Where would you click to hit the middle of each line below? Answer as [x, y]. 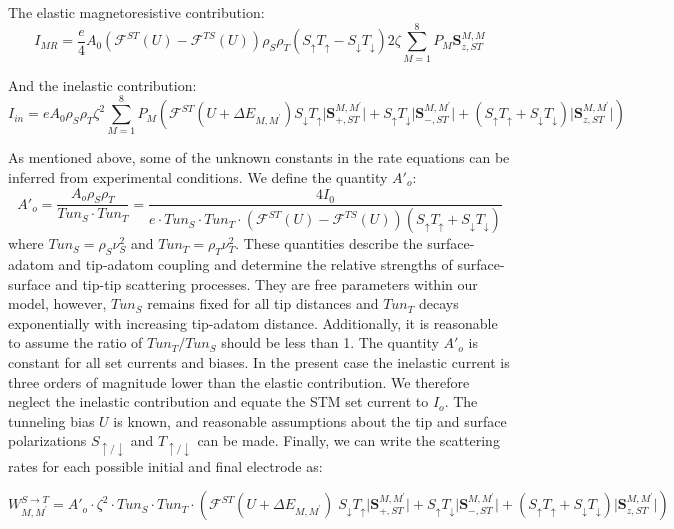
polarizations [47, 440]
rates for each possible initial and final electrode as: [165, 465]
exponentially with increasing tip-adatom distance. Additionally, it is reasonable [253, 322]
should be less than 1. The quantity [330, 342]
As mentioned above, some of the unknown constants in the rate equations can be [259, 157]
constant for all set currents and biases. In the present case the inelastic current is [259, 362]
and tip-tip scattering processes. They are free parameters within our [266, 283]
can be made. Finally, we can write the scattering [348, 440]
